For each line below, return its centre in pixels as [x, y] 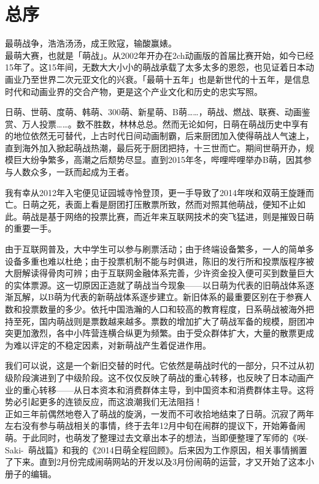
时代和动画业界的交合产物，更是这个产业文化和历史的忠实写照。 [134, 91]
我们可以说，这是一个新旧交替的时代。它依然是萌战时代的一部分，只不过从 [155, 365]
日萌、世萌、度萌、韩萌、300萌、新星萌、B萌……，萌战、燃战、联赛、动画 [153, 112]
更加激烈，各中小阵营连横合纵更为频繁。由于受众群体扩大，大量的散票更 [159, 333]
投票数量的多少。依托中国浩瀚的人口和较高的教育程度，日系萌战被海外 [163, 309]
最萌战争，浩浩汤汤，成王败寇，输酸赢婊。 [91, 43]
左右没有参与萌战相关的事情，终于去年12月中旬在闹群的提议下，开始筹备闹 [155, 425]
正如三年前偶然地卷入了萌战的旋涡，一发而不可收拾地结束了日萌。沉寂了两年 [159, 413]
